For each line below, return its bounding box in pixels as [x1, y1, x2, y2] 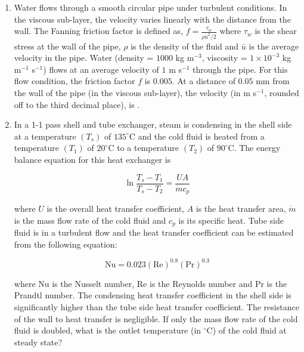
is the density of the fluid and [131, 39, 239, 52]
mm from [256, 75, 290, 87]
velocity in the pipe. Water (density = [14, 51, 154, 64]
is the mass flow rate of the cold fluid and [14, 214, 166, 226]
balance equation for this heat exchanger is [14, 153, 171, 165]
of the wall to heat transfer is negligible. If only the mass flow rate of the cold [14, 312, 298, 325]
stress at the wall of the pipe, [14, 39, 121, 52]
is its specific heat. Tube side [178, 214, 284, 226]
